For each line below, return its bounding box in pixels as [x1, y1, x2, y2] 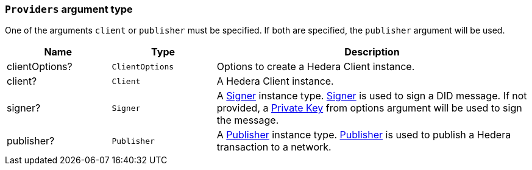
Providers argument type [5, 3, 133, 15]
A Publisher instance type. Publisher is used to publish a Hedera [216, 129, 511, 141]
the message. [216, 114, 279, 127]
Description [344, 46, 400, 58]
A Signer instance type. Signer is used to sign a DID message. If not [216, 90, 527, 102]
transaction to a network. [216, 141, 332, 154]
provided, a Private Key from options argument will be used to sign [216, 102, 522, 115]
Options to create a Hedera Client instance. [216, 60, 415, 73]
